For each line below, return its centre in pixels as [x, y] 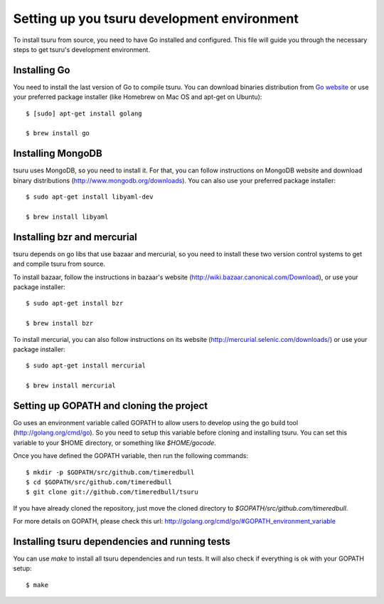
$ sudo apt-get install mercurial [86, 366]
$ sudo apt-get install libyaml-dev [90, 197]
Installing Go [42, 70]
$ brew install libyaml [67, 217]
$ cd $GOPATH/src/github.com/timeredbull [99, 482]
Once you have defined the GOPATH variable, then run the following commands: [131, 456]
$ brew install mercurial [71, 386]
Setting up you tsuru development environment [156, 19]
